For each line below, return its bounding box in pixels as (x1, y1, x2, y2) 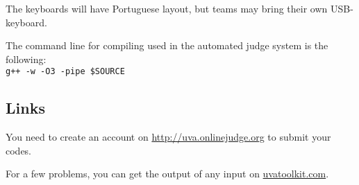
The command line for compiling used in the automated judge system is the (6, 38, 328, 53)
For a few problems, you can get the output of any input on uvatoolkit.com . (6, 166, 329, 181)
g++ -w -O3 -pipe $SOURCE (6, 67, 125, 77)
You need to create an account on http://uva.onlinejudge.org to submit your (6, 130, 331, 144)
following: (6, 51, 47, 66)
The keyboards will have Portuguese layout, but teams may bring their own (6, 1, 328, 15)
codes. (6, 143, 32, 157)
